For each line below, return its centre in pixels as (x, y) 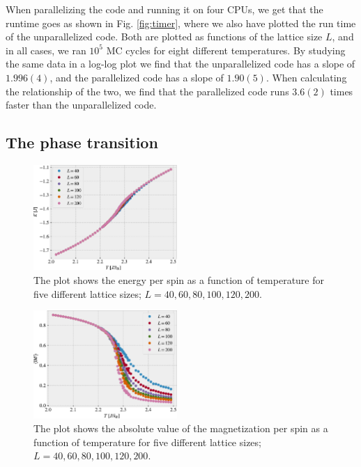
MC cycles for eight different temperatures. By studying (226, 50)
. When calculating (306, 77)
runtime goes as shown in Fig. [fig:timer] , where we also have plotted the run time (181, 23)
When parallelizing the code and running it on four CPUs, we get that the (164, 9)
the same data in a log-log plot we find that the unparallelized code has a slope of (180, 64)
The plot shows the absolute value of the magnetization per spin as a (181, 428)
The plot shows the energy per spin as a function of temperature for (179, 279)
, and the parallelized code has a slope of (137, 77)
